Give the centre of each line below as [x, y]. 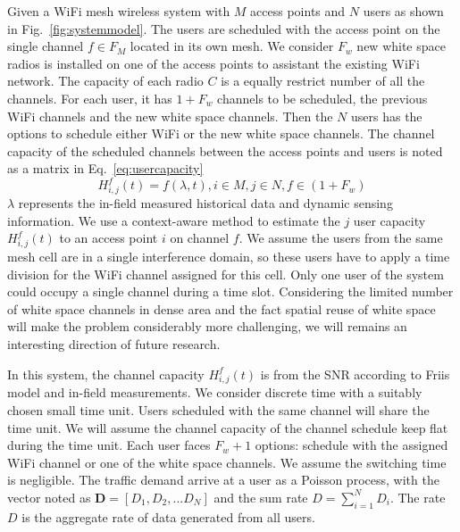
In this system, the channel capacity [106, 374]
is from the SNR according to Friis [355, 374]
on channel [200, 238]
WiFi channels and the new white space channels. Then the [170, 116]
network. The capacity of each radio [105, 81]
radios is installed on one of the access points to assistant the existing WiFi [213, 63]
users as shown [403, 11]
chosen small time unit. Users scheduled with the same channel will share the [218, 409]
